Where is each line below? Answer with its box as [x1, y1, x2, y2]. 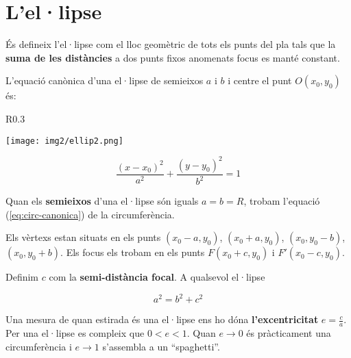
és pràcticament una [246, 326, 331, 340]
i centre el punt [228, 73, 292, 88]
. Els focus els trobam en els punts [60, 245, 205, 259]
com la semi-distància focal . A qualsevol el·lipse [49, 270, 265, 284]
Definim [5, 270, 39, 284]
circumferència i [5, 339, 72, 353]
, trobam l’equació [243, 194, 320, 208]
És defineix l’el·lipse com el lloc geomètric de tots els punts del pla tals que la [5, 37, 336, 51]
